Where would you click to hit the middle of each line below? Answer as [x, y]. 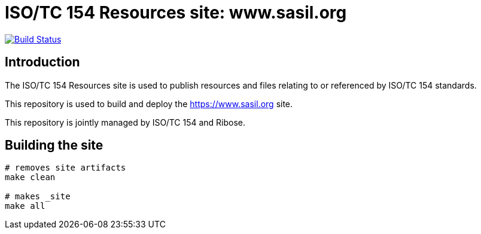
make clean [30, 177]
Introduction [42, 62]
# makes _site [38, 197]
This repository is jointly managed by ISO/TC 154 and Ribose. [125, 122]
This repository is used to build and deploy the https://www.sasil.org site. [149, 104]
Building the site [54, 145]
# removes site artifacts [66, 168]
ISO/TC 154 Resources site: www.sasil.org [176, 13]
